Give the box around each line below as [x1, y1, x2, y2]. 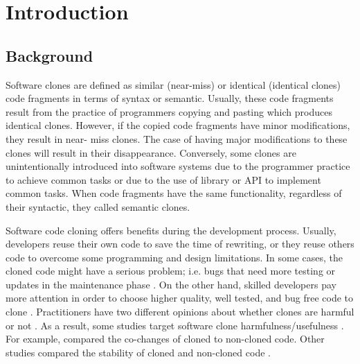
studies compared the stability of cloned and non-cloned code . [6, 345, 271, 359]
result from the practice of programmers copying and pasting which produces [6, 104, 332, 119]
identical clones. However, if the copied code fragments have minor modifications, [6, 118, 350, 132]
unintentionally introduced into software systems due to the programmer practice [6, 159, 350, 173]
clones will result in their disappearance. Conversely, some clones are [6, 145, 296, 159]
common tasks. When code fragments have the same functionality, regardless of [6, 186, 342, 200]
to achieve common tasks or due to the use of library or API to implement [6, 172, 321, 187]
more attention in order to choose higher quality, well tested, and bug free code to [6, 291, 354, 305]
